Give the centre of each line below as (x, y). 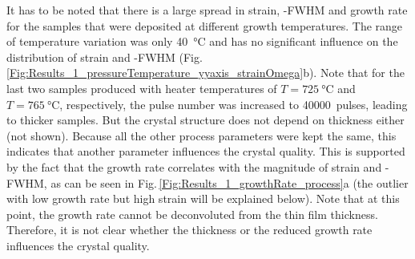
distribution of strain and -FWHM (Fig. (105, 57)
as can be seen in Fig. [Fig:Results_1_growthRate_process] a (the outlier (230, 182)
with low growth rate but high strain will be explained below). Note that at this (203, 198)
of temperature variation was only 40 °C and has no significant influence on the (202, 41)
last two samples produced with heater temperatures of (142, 88)
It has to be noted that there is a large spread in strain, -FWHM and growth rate (207, 10)
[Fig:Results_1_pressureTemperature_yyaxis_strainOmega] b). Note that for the (205, 73)
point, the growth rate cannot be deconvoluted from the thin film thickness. (192, 214)
